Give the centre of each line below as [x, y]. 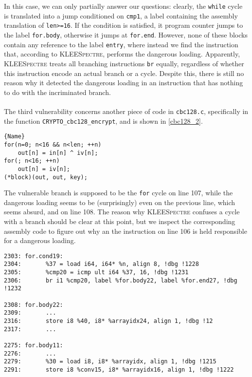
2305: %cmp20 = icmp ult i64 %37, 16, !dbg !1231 [96, 273]
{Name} [14, 137]
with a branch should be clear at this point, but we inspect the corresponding [120, 221]
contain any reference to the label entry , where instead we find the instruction [121, 44]
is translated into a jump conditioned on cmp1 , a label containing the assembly [121, 15]
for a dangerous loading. [40, 240]
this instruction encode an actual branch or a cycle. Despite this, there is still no [124, 73]
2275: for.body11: [34, 345]
